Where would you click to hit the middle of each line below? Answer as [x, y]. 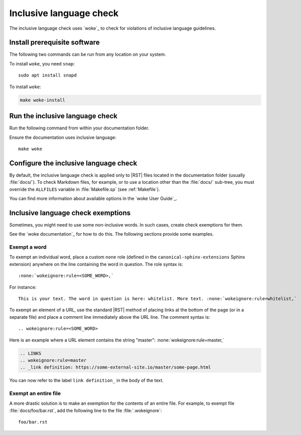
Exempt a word [28, 247]
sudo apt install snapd [48, 75]
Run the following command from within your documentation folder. [79, 128]
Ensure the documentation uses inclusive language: [63, 137]
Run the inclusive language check [63, 116]
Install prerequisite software [55, 43]
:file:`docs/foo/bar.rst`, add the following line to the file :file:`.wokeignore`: [86, 410]
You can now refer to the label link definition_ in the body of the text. [86, 381]
